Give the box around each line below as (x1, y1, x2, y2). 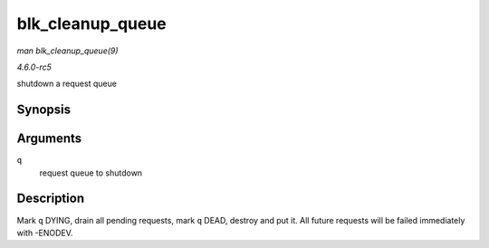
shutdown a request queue (16, 78, 118, 90)
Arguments (16, 131, 82, 147)
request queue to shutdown (39, 167, 143, 178)
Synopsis (16, 102, 72, 118)
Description (16, 191, 85, 206)
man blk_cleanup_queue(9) (16, 45, 119, 56)
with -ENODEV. (16, 227, 73, 238)
